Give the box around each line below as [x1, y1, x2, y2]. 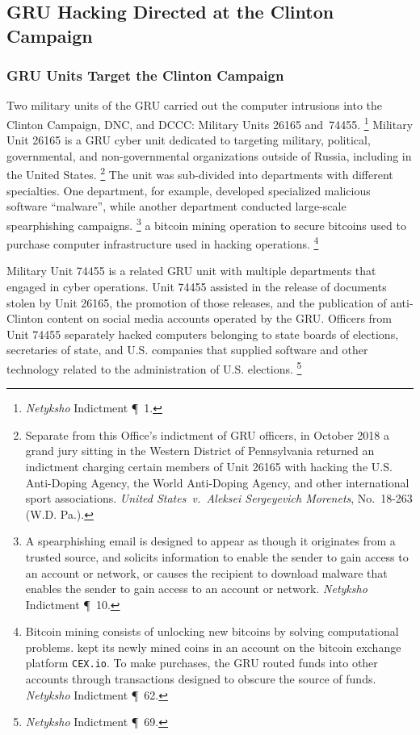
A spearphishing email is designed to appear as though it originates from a [25, 532, 396, 549]
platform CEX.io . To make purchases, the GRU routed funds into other [25, 654, 378, 671]
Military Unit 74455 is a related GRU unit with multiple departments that [6, 262, 376, 279]
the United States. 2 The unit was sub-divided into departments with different [6, 164, 393, 183]
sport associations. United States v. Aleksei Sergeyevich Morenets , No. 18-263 [25, 490, 413, 507]
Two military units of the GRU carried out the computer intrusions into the [6, 97, 383, 114]
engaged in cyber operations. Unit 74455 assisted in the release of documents [6, 278, 387, 294]
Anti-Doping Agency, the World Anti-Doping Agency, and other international [25, 474, 409, 491]
